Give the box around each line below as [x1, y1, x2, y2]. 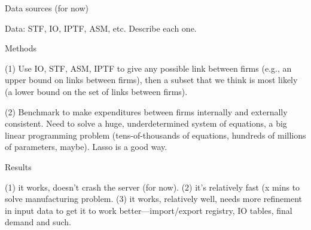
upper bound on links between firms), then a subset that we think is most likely [5, 73, 298, 86]
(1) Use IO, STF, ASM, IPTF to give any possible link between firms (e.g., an [5, 62, 292, 74]
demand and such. [5, 216, 71, 228]
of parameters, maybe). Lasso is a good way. [5, 140, 167, 153]
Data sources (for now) [5, 2, 89, 14]
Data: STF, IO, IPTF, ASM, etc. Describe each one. [5, 22, 197, 34]
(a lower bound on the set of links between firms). [5, 85, 188, 97]
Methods [5, 42, 36, 54]
